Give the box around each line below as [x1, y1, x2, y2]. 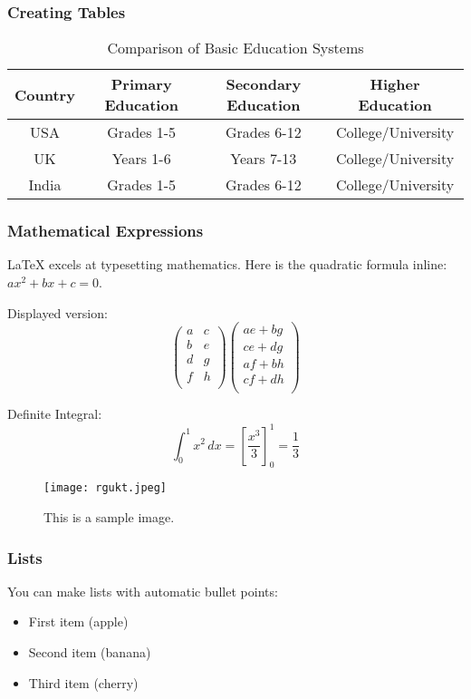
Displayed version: [7, 303, 108, 322]
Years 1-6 [111, 148, 171, 170]
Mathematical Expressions [7, 219, 204, 242]
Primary [111, 73, 172, 95]
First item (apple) [28, 612, 129, 631]
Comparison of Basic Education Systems [107, 37, 364, 59]
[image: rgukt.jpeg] [43, 481, 168, 495]
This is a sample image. [43, 507, 175, 526]
